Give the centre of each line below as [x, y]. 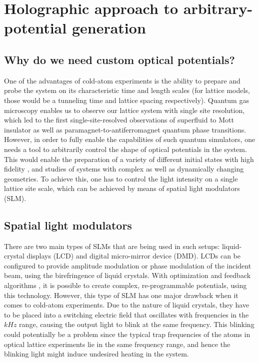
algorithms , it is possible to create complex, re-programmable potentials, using [125, 285]
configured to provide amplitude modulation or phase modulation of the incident [128, 265]
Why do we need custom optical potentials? [119, 59]
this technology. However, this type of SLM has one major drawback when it [121, 295]
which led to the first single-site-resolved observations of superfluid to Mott [119, 120]
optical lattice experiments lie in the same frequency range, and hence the [117, 344]
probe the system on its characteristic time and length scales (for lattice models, [127, 90]
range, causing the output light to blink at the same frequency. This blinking [137, 324]
